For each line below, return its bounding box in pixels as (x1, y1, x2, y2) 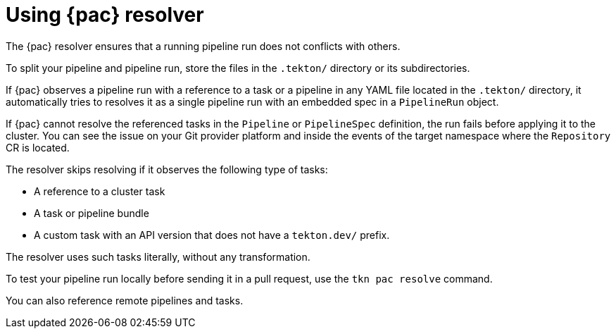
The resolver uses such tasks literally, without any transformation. (6, 250, 310, 263)
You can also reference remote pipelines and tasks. (6, 294, 244, 307)
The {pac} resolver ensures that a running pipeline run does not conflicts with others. (6, 39, 401, 52)
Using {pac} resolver (6, 3, 204, 27)
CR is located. (6, 141, 70, 154)
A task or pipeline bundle (34, 206, 149, 219)
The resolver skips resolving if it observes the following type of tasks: (6, 163, 328, 175)
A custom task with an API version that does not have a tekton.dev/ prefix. (34, 228, 390, 241)
